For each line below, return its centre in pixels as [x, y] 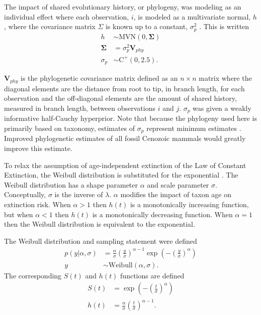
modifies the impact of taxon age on [176, 194]
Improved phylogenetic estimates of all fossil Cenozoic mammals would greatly [125, 138]
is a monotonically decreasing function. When [162, 214]
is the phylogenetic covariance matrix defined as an [99, 78]
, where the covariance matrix [50, 26]
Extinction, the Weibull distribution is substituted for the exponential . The [121, 175]
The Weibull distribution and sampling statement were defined [101, 241]
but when [19, 214]
